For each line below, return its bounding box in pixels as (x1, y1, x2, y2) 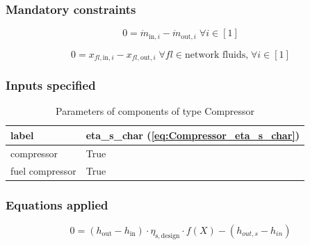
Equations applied (6, 196, 108, 213)
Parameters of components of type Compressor (55, 104, 255, 118)
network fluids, (184, 49, 249, 60)
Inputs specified (6, 77, 96, 94)
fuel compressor (10, 163, 76, 177)
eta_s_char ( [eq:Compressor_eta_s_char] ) (85, 127, 300, 142)
